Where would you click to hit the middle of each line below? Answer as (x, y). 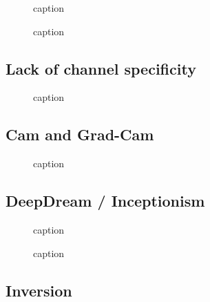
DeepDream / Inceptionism (105, 201)
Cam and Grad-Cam (80, 134)
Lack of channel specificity (101, 68)
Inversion (39, 290)
